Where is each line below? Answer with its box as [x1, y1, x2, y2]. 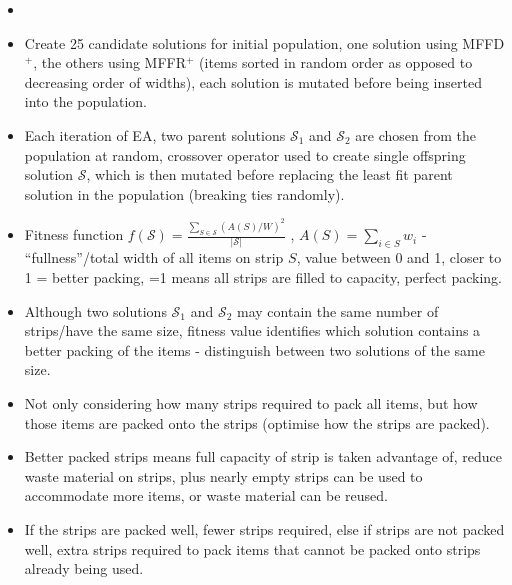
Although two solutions [24, 300, 167, 321]
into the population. [24, 91, 147, 112]
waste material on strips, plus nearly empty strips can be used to [24, 465, 423, 486]
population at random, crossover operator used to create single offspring [24, 144, 466, 165]
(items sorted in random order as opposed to [199, 52, 473, 73]
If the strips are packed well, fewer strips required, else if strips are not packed [24, 518, 505, 539]
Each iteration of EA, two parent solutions [24, 124, 286, 145]
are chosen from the [355, 124, 477, 145]
